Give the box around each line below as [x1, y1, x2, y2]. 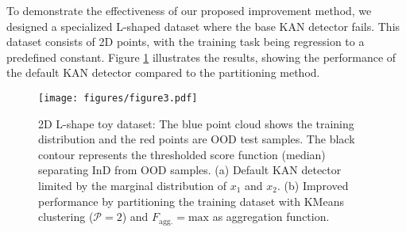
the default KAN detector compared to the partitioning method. [6, 64, 320, 81]
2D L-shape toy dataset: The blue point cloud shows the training [38, 115, 354, 131]
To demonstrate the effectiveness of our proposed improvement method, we [6, 2, 372, 18]
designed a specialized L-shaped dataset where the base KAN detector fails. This [6, 17, 400, 34]
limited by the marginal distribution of [38, 177, 227, 193]
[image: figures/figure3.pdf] [38, 92, 198, 104]
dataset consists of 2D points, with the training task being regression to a [6, 33, 365, 50]
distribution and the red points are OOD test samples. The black [38, 131, 355, 147]
